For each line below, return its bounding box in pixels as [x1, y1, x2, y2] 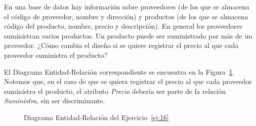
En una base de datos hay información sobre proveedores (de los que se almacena [4, 1, 250, 11]
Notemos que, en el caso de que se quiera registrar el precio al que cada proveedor [4, 76, 252, 86]
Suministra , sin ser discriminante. [4, 95, 105, 106]
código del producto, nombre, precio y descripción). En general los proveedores [4, 21, 243, 31]
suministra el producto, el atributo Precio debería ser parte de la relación [4, 85, 226, 96]
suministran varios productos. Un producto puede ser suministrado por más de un [4, 30, 253, 41]
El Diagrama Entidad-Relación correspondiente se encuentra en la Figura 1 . [4, 66, 235, 77]
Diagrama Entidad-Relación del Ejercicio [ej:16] [24, 112, 169, 122]
